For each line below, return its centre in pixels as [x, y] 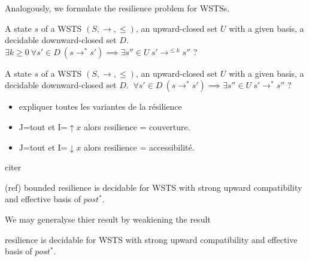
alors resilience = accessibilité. [139, 147]
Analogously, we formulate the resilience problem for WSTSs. [117, 8]
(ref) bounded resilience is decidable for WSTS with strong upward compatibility [154, 187]
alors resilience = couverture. [137, 126]
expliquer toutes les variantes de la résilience [100, 106]
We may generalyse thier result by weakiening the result [108, 219]
